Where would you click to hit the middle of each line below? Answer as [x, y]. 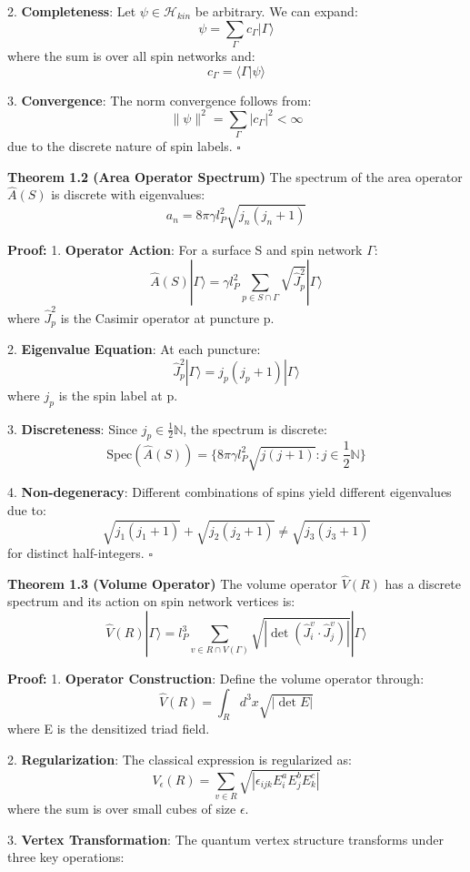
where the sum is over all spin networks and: [131, 55]
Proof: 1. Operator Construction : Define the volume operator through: [216, 679]
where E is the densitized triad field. [109, 729]
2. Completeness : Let [72, 11]
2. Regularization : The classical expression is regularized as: [180, 760]
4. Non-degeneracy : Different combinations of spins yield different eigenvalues [230, 492]
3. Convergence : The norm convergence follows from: [160, 100]
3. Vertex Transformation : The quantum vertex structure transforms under [225, 839]
